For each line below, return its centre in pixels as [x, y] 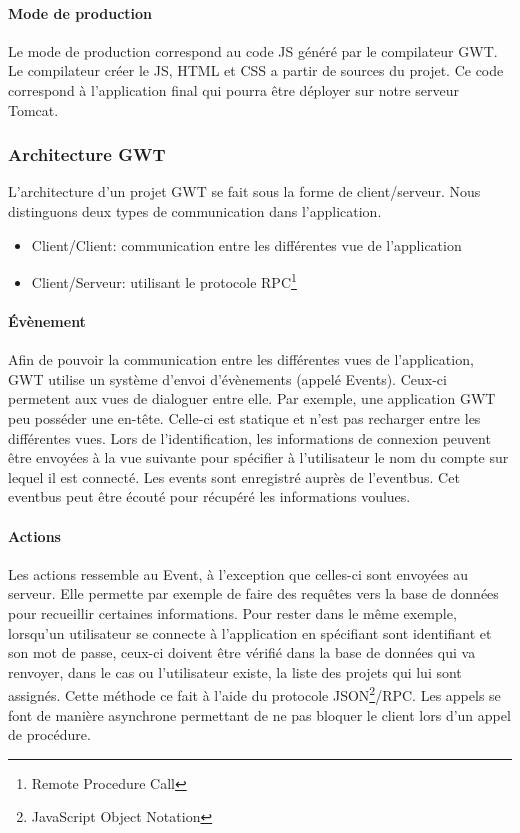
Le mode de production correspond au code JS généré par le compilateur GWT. [253, 50]
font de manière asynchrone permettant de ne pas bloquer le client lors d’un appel [259, 714]
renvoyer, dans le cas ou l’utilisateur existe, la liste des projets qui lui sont [235, 671]
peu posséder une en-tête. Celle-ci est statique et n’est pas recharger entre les [244, 418]
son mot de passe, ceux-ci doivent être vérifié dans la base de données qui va [242, 652]
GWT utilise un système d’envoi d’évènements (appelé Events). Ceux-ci [227, 378]
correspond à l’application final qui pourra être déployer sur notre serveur [234, 89]
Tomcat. [33, 109]
